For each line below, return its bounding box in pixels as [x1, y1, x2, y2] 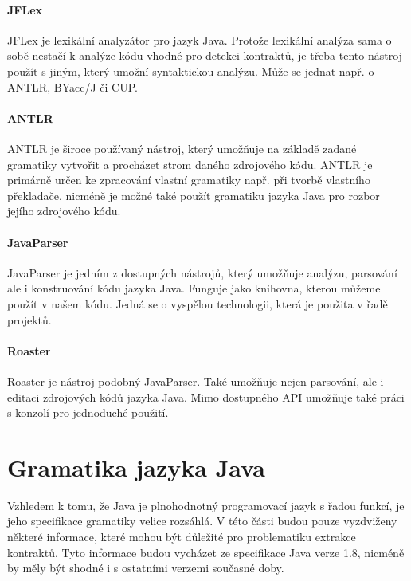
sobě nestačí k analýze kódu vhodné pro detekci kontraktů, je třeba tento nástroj [7, 47, 402, 64]
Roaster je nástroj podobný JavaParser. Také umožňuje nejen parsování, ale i [7, 372, 384, 389]
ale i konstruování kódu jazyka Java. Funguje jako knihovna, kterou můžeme [7, 280, 381, 296]
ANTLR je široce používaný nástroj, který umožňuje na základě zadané [7, 139, 357, 156]
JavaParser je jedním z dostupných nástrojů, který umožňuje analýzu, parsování [7, 264, 397, 281]
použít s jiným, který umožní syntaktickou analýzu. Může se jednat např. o [7, 62, 374, 79]
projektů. [7, 311, 52, 328]
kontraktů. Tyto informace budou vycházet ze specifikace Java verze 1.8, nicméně [7, 544, 405, 560]
